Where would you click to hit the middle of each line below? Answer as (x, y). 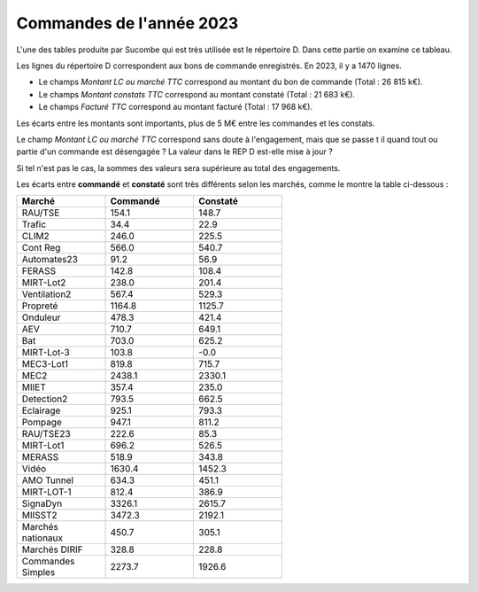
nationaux (42, 538)
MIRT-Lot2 (44, 283)
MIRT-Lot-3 (46, 353)
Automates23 (50, 260)
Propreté (40, 306)
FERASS (39, 271)
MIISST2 (39, 516)
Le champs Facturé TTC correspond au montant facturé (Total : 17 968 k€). (176, 107)
